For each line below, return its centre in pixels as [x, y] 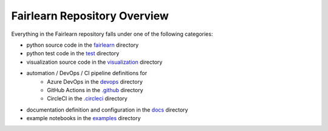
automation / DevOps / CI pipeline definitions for [87, 73]
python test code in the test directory [73, 53]
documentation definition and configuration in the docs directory [107, 110]
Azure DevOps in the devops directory [95, 81]
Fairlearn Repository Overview [90, 16]
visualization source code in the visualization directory [94, 62]
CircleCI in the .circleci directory [87, 99]
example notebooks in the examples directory [84, 118]
